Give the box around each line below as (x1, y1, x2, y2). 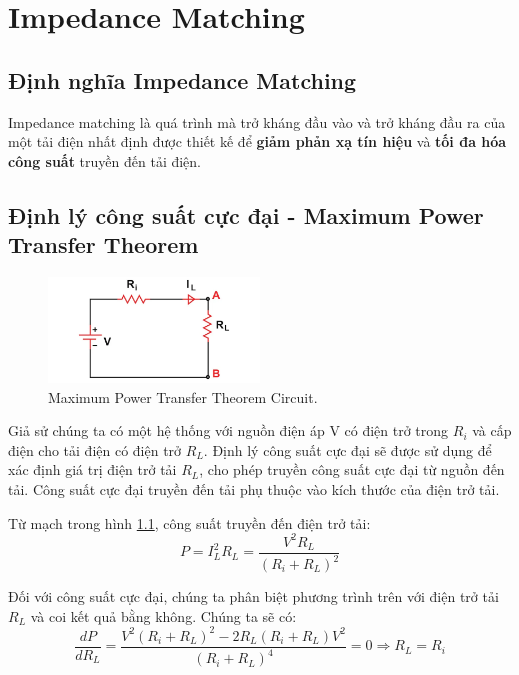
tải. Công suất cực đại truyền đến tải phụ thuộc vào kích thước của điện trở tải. (8, 478, 500, 499)
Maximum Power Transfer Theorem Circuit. (48, 386, 318, 407)
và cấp (472, 420, 512, 441)
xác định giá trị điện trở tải (8, 459, 177, 480)
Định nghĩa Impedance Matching (8, 64, 357, 95)
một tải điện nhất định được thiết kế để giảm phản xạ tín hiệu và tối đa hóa (8, 131, 507, 152)
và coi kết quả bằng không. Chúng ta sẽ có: (30, 605, 297, 626)
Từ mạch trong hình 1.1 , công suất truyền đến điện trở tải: (8, 512, 371, 533)
